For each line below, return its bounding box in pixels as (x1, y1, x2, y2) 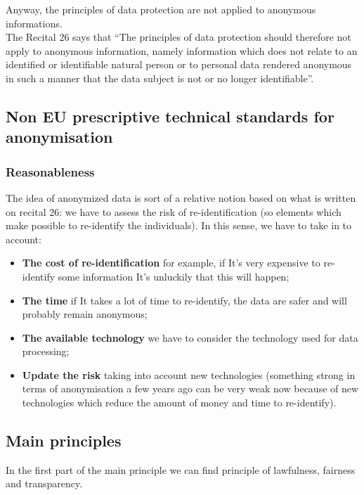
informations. (6, 15, 63, 30)
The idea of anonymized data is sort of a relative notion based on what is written (6, 190, 356, 205)
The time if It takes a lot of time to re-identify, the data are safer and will (22, 292, 347, 307)
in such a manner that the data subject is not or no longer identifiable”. (6, 70, 314, 85)
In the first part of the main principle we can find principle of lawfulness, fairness (6, 462, 356, 477)
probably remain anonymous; (22, 307, 148, 321)
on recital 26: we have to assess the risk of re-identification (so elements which (6, 204, 342, 219)
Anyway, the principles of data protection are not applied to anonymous (6, 2, 316, 16)
